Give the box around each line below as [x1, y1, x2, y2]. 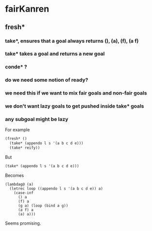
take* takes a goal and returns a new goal [5, 50, 105, 57]
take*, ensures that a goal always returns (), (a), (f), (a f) [5, 38, 139, 44]
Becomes [5, 172, 24, 178]
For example [5, 127, 30, 133]
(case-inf [14, 190, 34, 195]
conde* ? [5, 63, 28, 70]
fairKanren [5, 3, 50, 15]
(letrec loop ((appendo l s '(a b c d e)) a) [9, 186, 103, 191]
